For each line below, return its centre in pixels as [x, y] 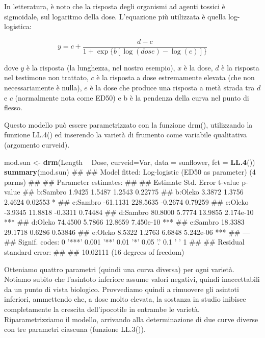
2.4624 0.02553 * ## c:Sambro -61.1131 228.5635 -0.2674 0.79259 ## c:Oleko [126, 201]
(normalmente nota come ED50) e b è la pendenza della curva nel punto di [132, 97]
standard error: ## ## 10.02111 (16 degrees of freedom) [94, 251]
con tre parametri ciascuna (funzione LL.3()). [75, 329]
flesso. [13, 107]
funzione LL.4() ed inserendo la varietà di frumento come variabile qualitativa [126, 135]
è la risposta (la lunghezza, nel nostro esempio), [101, 67]
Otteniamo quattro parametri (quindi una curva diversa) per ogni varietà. [119, 269]
